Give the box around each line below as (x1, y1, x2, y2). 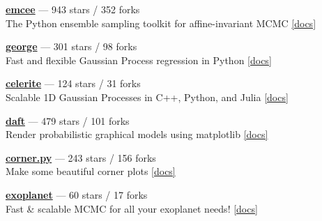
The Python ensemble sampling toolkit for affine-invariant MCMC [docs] (6, 15, 316, 30)
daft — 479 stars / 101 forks (6, 113, 130, 128)
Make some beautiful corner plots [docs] (6, 164, 176, 178)
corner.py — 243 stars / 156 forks (6, 150, 156, 165)
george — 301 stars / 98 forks (6, 39, 137, 54)
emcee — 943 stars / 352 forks (6, 2, 140, 16)
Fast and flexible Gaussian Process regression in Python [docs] (6, 52, 272, 67)
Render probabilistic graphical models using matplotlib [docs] (6, 127, 268, 142)
